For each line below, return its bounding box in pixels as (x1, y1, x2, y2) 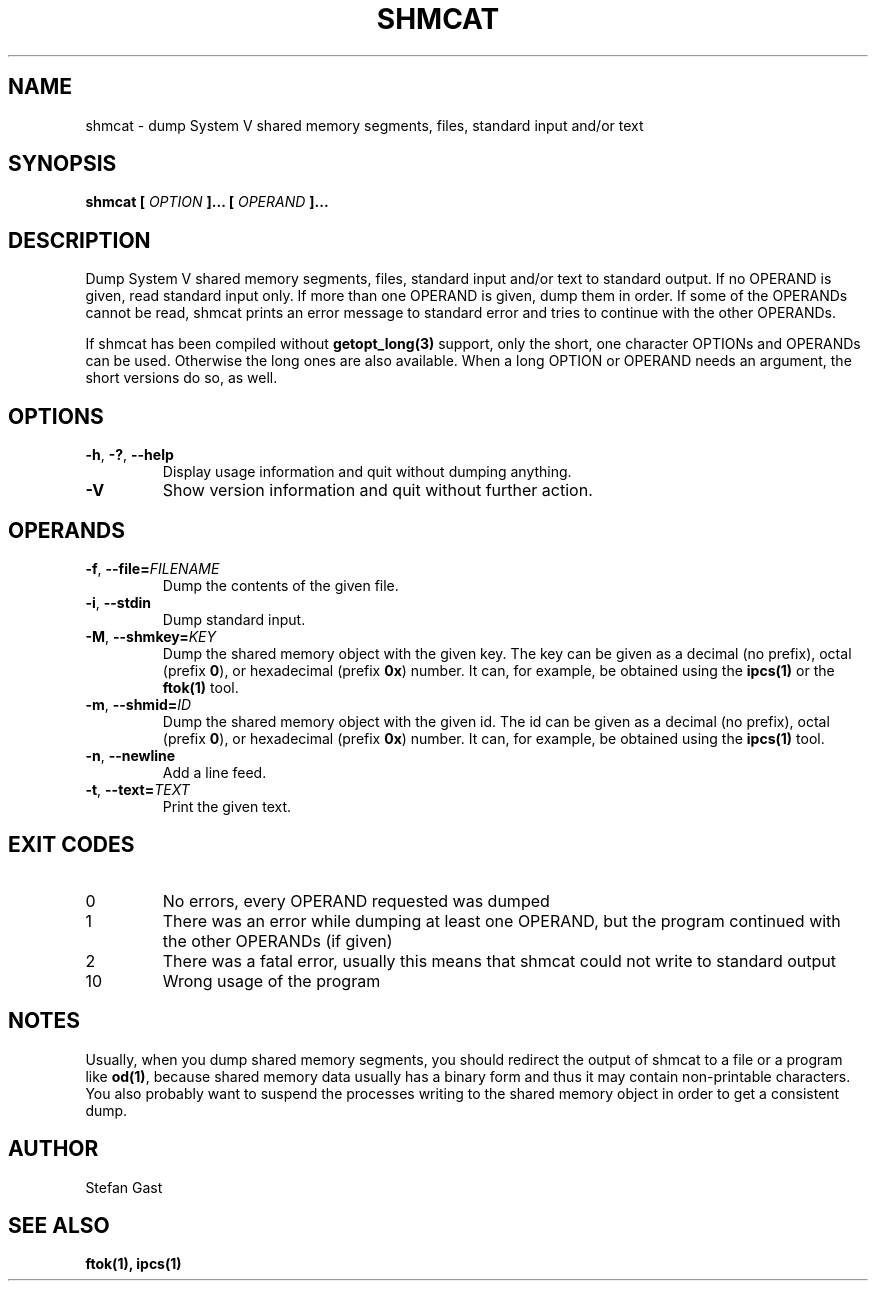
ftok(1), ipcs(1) (85, 1255, 182, 1273)
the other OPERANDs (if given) (162, 930, 393, 951)
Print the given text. (162, 797, 292, 815)
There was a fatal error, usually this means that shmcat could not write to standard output (162, 950, 837, 971)
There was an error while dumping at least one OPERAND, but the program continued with (162, 910, 841, 931)
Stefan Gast (85, 1178, 163, 1196)
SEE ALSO (8, 1212, 110, 1238)
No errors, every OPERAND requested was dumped (162, 890, 550, 911)
